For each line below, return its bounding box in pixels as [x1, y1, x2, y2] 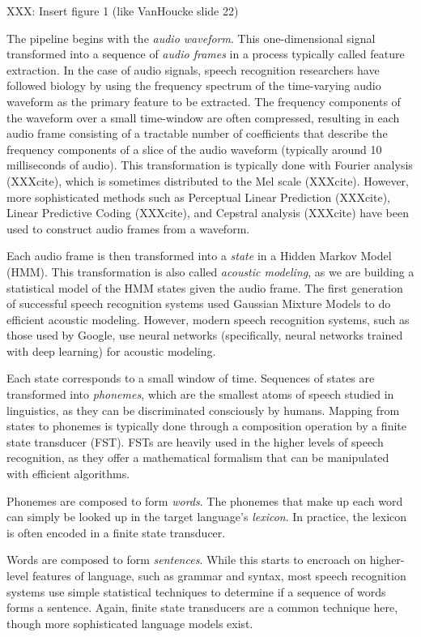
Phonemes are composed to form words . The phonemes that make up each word [6, 492, 403, 509]
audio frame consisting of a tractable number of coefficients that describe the [6, 125, 388, 142]
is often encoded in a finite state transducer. [6, 524, 226, 541]
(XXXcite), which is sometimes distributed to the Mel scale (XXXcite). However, [6, 172, 409, 189]
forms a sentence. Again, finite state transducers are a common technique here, [6, 599, 398, 616]
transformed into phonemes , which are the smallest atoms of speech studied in [6, 386, 394, 403]
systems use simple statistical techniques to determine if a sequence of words [6, 583, 386, 600]
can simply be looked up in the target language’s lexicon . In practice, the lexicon [6, 508, 407, 525]
